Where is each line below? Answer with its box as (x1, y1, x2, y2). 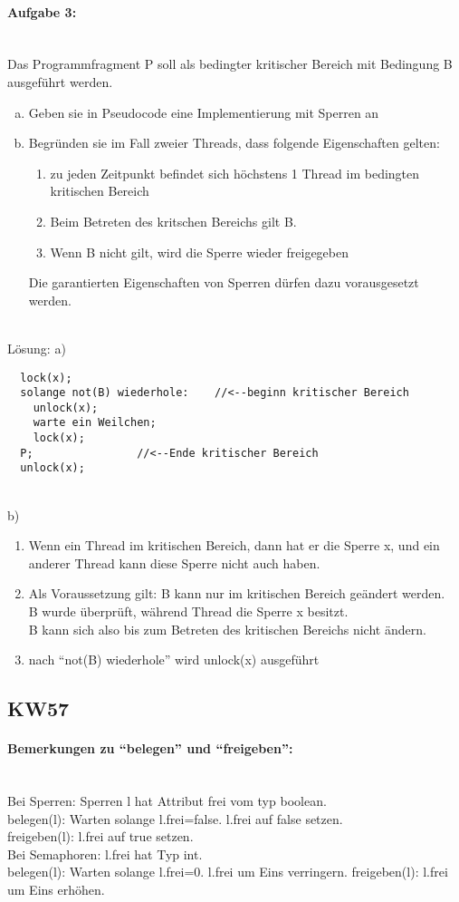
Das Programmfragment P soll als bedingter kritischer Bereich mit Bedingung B (7, 54, 453, 73)
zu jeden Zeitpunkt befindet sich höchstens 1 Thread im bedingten (50, 163, 420, 182)
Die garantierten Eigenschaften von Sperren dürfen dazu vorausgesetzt (28, 273, 419, 292)
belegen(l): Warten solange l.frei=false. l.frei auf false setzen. (7, 809, 343, 828)
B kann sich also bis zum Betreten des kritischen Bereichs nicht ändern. (28, 619, 426, 638)
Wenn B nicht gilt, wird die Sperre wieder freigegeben (50, 242, 349, 261)
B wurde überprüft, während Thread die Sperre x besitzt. (28, 602, 349, 621)
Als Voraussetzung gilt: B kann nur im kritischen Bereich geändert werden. (28, 584, 445, 603)
